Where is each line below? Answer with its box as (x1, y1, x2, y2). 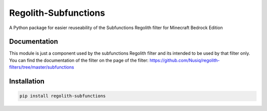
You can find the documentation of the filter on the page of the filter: (9, 57, 149, 63)
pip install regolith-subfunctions (19, 93, 106, 99)
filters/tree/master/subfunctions (9, 64, 74, 70)
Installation (9, 77, 44, 86)
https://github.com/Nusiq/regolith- (149, 57, 220, 63)
